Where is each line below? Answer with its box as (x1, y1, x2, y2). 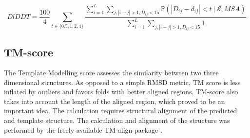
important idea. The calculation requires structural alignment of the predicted (4, 105, 237, 116)
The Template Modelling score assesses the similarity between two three (4, 67, 219, 77)
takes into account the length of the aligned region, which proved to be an (4, 96, 225, 106)
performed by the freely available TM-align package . (4, 124, 162, 135)
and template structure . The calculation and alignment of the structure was (4, 115, 230, 125)
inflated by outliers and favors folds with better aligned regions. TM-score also (4, 86, 238, 97)
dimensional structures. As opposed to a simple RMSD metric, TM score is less (4, 77, 241, 87)
